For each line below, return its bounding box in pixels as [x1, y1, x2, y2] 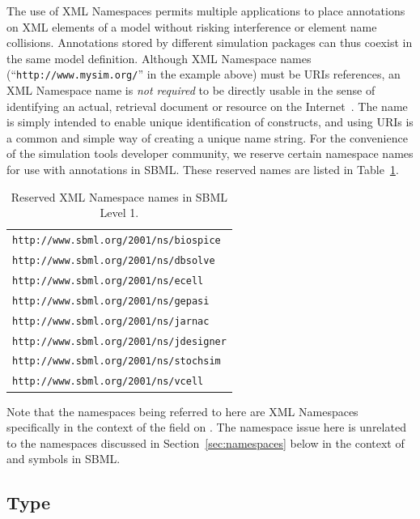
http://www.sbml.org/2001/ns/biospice [12, 235, 221, 247]
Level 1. [100, 204, 139, 221]
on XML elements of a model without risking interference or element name [6, 18, 377, 35]
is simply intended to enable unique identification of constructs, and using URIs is [6, 113, 414, 130]
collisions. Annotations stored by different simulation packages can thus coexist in [6, 34, 413, 51]
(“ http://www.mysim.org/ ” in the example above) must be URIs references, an [6, 66, 401, 83]
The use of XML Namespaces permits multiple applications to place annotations [6, 2, 405, 19]
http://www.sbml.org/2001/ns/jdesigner [12, 335, 227, 347]
